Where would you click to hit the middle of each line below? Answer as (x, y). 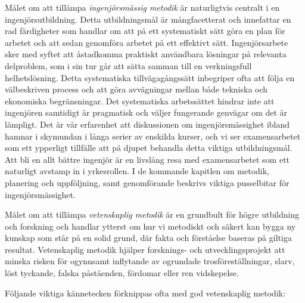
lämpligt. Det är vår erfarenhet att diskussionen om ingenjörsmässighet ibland (147, 124)
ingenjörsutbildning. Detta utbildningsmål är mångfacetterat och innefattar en (148, 19)
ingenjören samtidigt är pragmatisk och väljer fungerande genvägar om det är (146, 112)
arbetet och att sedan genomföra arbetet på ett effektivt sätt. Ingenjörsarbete (147, 42)
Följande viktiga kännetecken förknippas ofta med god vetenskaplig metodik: (145, 293)
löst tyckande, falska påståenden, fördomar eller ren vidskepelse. (122, 273)
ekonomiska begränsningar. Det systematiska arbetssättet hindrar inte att (140, 101)
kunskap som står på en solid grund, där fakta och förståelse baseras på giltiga (148, 238)
